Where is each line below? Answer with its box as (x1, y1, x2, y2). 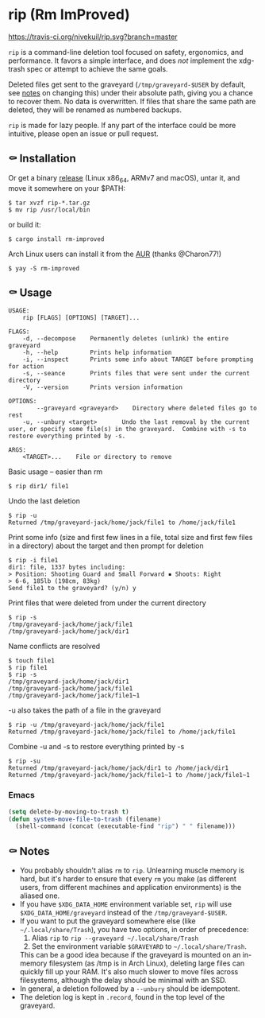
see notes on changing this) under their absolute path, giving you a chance (8, 87, 254, 97)
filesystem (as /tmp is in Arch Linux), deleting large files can (48, 958, 245, 968)
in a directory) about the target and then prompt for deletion (8, 541, 204, 550)
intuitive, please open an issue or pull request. (8, 129, 159, 138)
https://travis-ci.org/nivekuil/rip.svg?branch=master (8, 32, 178, 41)
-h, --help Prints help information (22, 348, 172, 357)
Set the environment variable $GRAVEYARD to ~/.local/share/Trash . (31, 942, 248, 951)
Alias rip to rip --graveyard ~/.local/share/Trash (31, 933, 199, 943)
